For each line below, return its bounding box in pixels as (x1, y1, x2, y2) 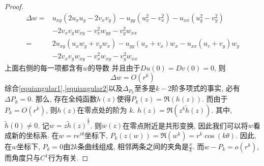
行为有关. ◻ (48, 152, 89, 162)
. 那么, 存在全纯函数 (31, 93, 97, 104)
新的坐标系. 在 (11, 130, 59, 140)
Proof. (5, 1, 23, 11)
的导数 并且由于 (88, 62, 140, 73)
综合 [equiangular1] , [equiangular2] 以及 (5, 83, 123, 93)
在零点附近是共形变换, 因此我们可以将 (123, 120, 248, 130)
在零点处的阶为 (77, 104, 127, 115)
